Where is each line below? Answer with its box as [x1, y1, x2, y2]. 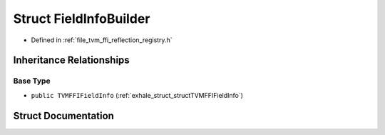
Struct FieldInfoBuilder [13, 11, 150, 26]
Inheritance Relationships [13, 54, 130, 66]
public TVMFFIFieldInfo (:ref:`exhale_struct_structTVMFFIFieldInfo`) [31, 91, 244, 99]
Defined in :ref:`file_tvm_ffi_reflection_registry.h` [31, 36, 173, 44]
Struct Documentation [13, 109, 114, 121]
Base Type [13, 76, 51, 86]
